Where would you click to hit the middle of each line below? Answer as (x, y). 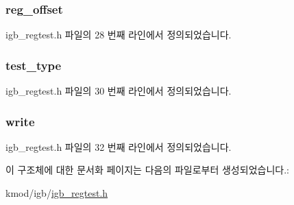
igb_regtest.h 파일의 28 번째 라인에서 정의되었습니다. (119, 35)
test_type (34, 65)
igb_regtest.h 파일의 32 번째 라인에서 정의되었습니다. (119, 146)
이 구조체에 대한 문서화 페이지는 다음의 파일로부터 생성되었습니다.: (147, 170)
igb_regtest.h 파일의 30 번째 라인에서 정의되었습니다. (119, 91)
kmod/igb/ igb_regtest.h (57, 193)
